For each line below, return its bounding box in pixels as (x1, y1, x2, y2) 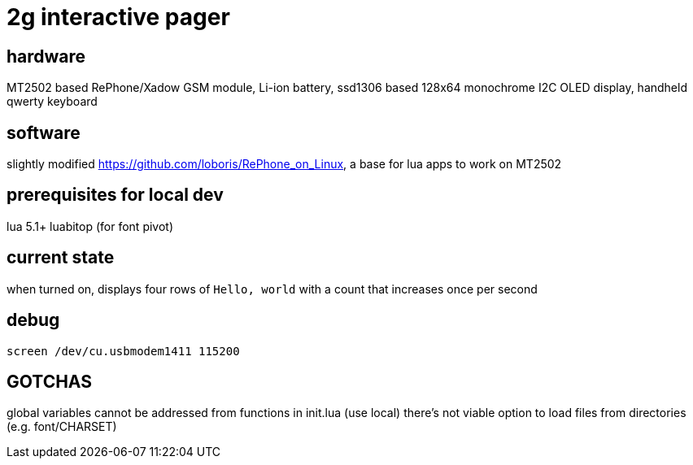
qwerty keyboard (7, 94, 98, 109)
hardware (7, 46, 86, 67)
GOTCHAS (7, 371, 92, 392)
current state (7, 247, 115, 268)
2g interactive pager (7, 3, 230, 31)
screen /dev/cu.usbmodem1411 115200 (7, 344, 240, 358)
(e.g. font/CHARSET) (7, 419, 117, 434)
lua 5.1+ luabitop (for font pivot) (7, 219, 174, 233)
